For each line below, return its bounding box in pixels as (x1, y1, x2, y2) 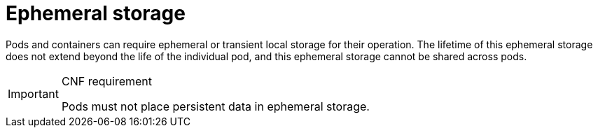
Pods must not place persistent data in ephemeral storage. (61, 99, 370, 113)
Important (8, 86, 59, 101)
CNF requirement (61, 73, 152, 88)
